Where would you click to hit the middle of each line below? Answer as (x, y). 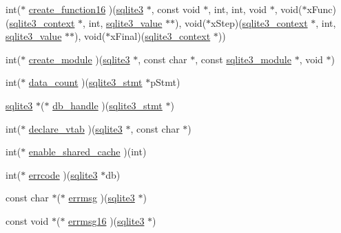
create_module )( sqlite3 (79, 59)
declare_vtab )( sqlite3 (75, 128)
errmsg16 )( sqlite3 (106, 220)
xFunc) (322, 9)
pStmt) (165, 82)
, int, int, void (238, 9)
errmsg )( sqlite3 (102, 198)
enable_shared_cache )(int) (87, 152)
